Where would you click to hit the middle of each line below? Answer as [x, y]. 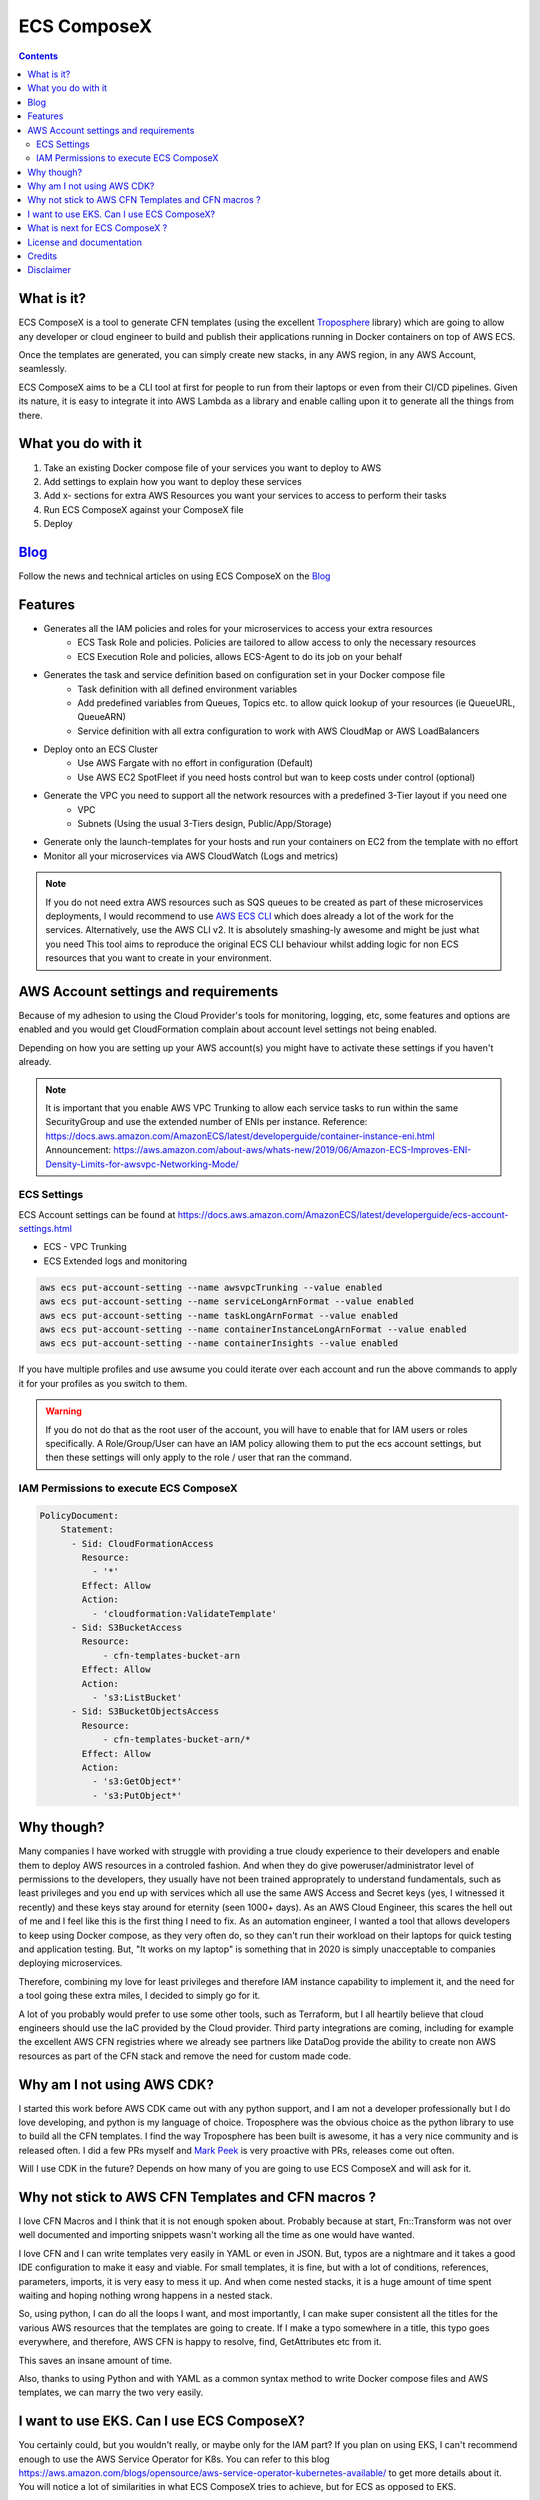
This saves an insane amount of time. [95, 2360]
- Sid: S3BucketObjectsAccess [145, 1711]
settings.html [45, 1229]
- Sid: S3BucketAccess [127, 1628]
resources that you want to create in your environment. [158, 958]
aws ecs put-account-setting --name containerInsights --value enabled [219, 1343]
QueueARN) [102, 717]
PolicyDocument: [79, 1515]
